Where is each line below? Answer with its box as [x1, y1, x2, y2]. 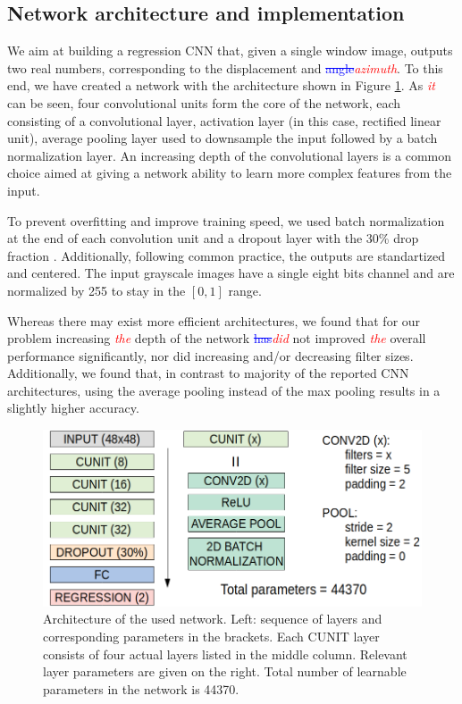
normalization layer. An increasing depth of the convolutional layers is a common [7, 146, 451, 164]
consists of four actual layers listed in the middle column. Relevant [43, 644, 407, 663]
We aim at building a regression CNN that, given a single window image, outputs [7, 41, 453, 60]
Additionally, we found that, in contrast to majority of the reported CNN [7, 364, 409, 382]
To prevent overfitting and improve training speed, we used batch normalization [7, 211, 445, 230]
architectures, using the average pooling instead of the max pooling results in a [7, 381, 441, 399]
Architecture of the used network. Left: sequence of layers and [43, 609, 382, 628]
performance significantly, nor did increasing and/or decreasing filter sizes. [7, 346, 414, 365]
